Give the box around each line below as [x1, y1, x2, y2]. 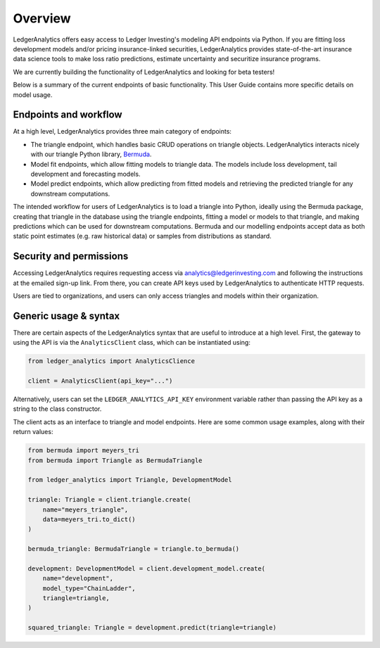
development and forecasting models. [30, 170, 141, 178]
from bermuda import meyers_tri [27, 447, 140, 455]
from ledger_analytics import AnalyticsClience [27, 357, 195, 365]
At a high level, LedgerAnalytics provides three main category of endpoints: [13, 127, 232, 136]
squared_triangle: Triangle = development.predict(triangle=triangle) [27, 623, 277, 632]
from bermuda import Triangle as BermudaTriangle [27, 456, 203, 464]
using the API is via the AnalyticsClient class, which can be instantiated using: [13, 338, 251, 347]
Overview [13, 11, 71, 26]
